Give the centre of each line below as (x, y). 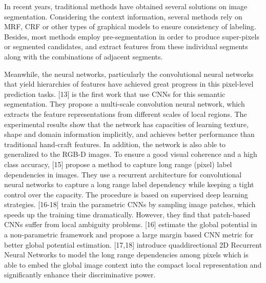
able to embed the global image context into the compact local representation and (133, 264)
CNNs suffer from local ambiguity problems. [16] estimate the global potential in (131, 224)
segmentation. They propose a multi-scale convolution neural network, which (125, 104)
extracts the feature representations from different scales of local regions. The (126, 114)
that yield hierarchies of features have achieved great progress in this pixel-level (129, 84)
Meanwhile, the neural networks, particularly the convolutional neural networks (129, 74)
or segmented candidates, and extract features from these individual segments (126, 46)
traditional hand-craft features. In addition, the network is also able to (115, 144)
